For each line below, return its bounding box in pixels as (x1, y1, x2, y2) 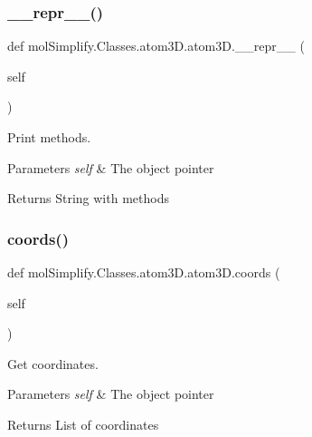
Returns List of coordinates (7, 414, 159, 433)
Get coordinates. (7, 354, 99, 373)
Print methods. (7, 128, 91, 146)
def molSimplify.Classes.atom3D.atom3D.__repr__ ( (7, 36, 305, 55)
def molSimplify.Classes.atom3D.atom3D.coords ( (7, 263, 280, 281)
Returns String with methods (7, 189, 169, 208)
